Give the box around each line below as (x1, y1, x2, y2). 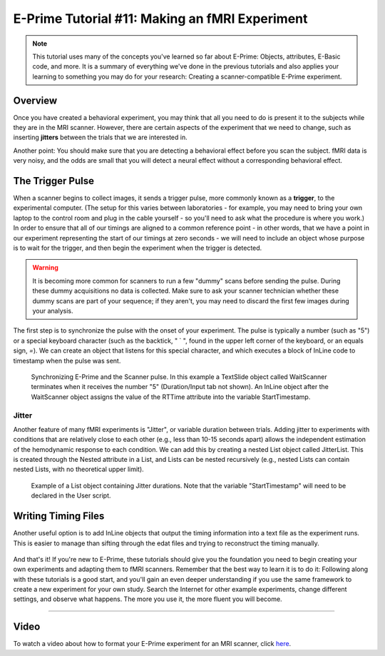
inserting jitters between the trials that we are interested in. (13, 133, 188, 142)
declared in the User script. (31, 491, 111, 500)
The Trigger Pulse (13, 175, 94, 187)
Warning (32, 263, 58, 272)
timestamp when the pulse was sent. (13, 356, 121, 365)
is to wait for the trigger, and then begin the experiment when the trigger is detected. (13, 243, 262, 253)
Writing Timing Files (13, 510, 105, 523)
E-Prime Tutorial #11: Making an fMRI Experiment (13, 11, 308, 26)
